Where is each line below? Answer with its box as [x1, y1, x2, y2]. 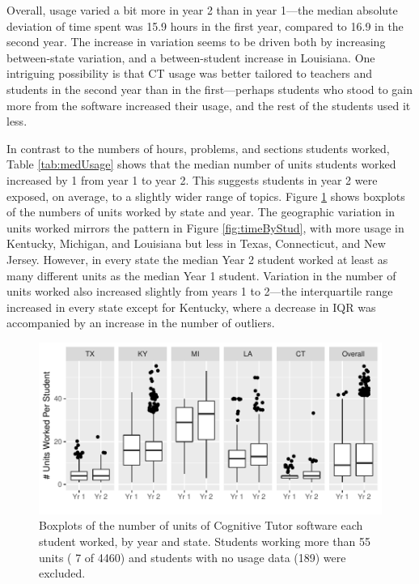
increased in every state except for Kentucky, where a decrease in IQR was [6, 298, 376, 315]
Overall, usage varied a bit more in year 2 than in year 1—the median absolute [6, 2, 398, 18]
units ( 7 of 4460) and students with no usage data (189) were [39, 548, 346, 565]
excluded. [39, 565, 86, 582]
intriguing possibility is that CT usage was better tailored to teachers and [6, 65, 373, 82]
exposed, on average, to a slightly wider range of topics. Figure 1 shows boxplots [6, 187, 405, 204]
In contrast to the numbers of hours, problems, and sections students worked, [6, 139, 390, 156]
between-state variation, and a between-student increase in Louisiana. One [6, 49, 375, 66]
